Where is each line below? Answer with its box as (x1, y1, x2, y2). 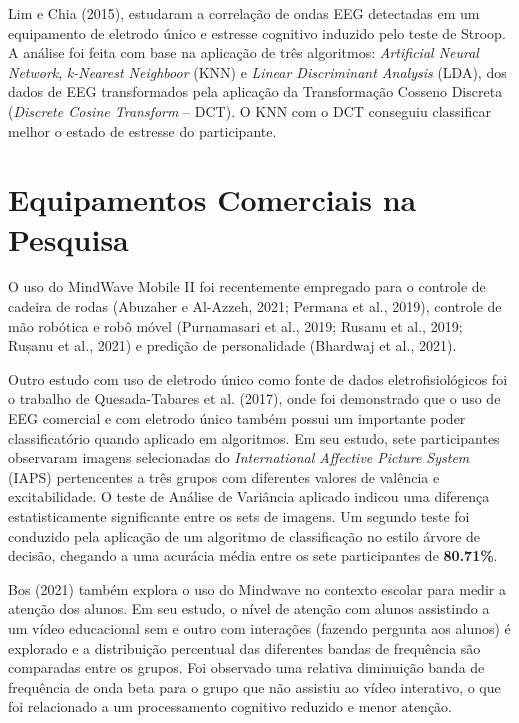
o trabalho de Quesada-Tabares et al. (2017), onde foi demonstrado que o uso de (8, 388, 501, 409)
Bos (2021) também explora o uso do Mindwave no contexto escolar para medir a (8, 578, 506, 599)
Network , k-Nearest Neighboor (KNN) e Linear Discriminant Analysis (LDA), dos (8, 61, 507, 82)
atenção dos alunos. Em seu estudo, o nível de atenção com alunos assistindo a (8, 598, 490, 619)
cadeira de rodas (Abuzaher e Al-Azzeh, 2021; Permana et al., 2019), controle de (8, 296, 502, 317)
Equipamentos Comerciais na (8, 179, 417, 220)
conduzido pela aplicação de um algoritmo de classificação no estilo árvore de (8, 525, 481, 546)
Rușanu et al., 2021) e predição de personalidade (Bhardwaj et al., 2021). (8, 335, 457, 356)
